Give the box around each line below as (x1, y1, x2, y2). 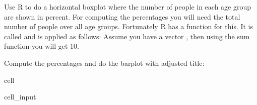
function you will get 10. (4, 41, 79, 51)
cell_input (4, 91, 36, 102)
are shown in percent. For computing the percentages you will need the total (4, 11, 240, 22)
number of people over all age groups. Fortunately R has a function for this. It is (4, 21, 253, 32)
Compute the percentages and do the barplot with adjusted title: (4, 57, 205, 68)
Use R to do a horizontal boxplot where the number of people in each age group (4, 2, 251, 12)
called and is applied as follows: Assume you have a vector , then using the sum (4, 31, 250, 41)
